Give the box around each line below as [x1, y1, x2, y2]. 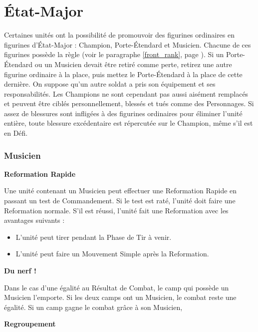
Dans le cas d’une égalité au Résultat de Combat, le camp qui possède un [4, 282, 229, 292]
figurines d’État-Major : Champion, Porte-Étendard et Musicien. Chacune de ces [4, 39, 251, 50]
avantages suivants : [4, 215, 65, 225]
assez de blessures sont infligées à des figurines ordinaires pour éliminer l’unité [4, 108, 243, 118]
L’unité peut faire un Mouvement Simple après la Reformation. [15, 248, 209, 259]
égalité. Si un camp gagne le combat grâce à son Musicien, [4, 301, 183, 312]
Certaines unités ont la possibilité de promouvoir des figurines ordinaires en [4, 30, 235, 40]
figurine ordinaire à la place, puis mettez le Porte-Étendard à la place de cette [4, 69, 243, 79]
